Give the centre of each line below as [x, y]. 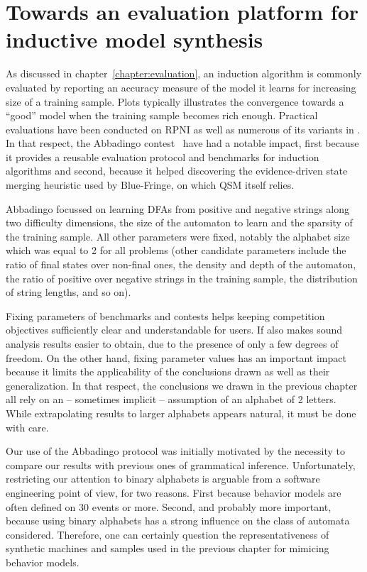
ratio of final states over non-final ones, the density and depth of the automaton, [181, 264]
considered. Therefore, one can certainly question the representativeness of [168, 534]
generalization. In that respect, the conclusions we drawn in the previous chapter [182, 385]
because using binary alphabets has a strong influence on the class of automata [178, 521]
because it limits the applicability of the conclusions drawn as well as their [168, 372]
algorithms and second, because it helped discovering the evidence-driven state [177, 171]
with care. [27, 427]
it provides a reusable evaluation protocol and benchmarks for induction [163, 156]
